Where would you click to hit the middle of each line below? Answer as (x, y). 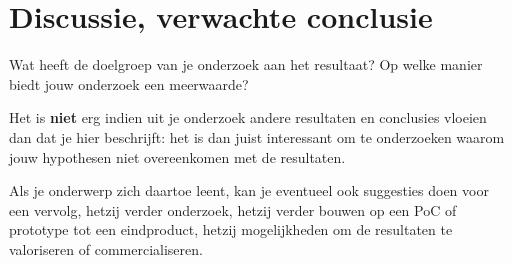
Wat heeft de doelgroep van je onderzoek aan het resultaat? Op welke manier (246, 64)
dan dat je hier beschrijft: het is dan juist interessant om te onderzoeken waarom (257, 136)
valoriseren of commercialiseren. (106, 248)
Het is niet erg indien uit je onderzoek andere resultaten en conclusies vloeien (248, 117)
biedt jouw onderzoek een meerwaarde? (129, 83)
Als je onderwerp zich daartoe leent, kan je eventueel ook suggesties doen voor (249, 190)
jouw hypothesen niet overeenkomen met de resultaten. (177, 156)
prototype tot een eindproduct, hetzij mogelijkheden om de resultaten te (231, 229)
